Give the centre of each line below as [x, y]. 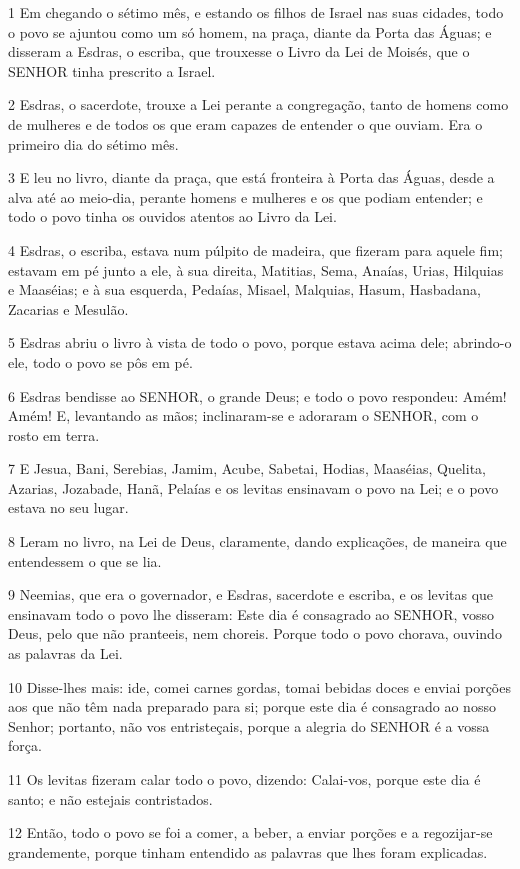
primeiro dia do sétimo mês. [93, 143]
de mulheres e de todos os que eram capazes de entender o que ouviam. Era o [245, 123]
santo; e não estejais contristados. [110, 798]
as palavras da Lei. [65, 653]
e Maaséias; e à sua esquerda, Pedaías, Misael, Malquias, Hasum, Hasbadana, [245, 289]
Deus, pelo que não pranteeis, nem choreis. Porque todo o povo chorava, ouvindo [255, 633]
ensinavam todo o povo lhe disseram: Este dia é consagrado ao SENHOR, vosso [251, 613]
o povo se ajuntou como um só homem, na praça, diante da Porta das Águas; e [250, 31]
